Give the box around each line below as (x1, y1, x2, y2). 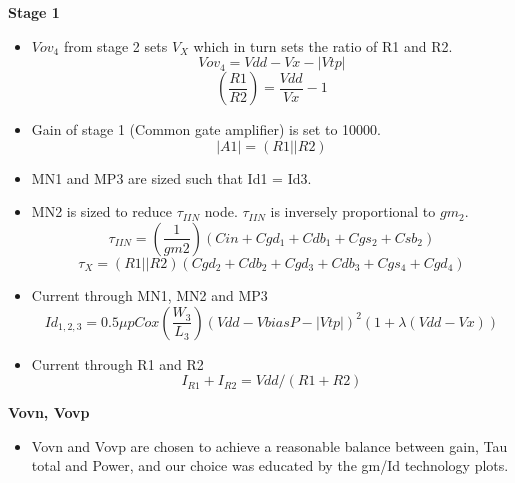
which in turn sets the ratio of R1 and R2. (193, 35, 453, 56)
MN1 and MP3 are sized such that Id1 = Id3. (31, 167, 312, 188)
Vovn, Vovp (8, 402, 90, 423)
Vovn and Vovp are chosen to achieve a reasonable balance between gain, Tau (31, 435, 508, 456)
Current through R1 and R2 (31, 353, 204, 374)
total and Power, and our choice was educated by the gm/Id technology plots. (31, 455, 509, 476)
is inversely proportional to (270, 201, 436, 222)
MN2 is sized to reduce (31, 201, 172, 222)
